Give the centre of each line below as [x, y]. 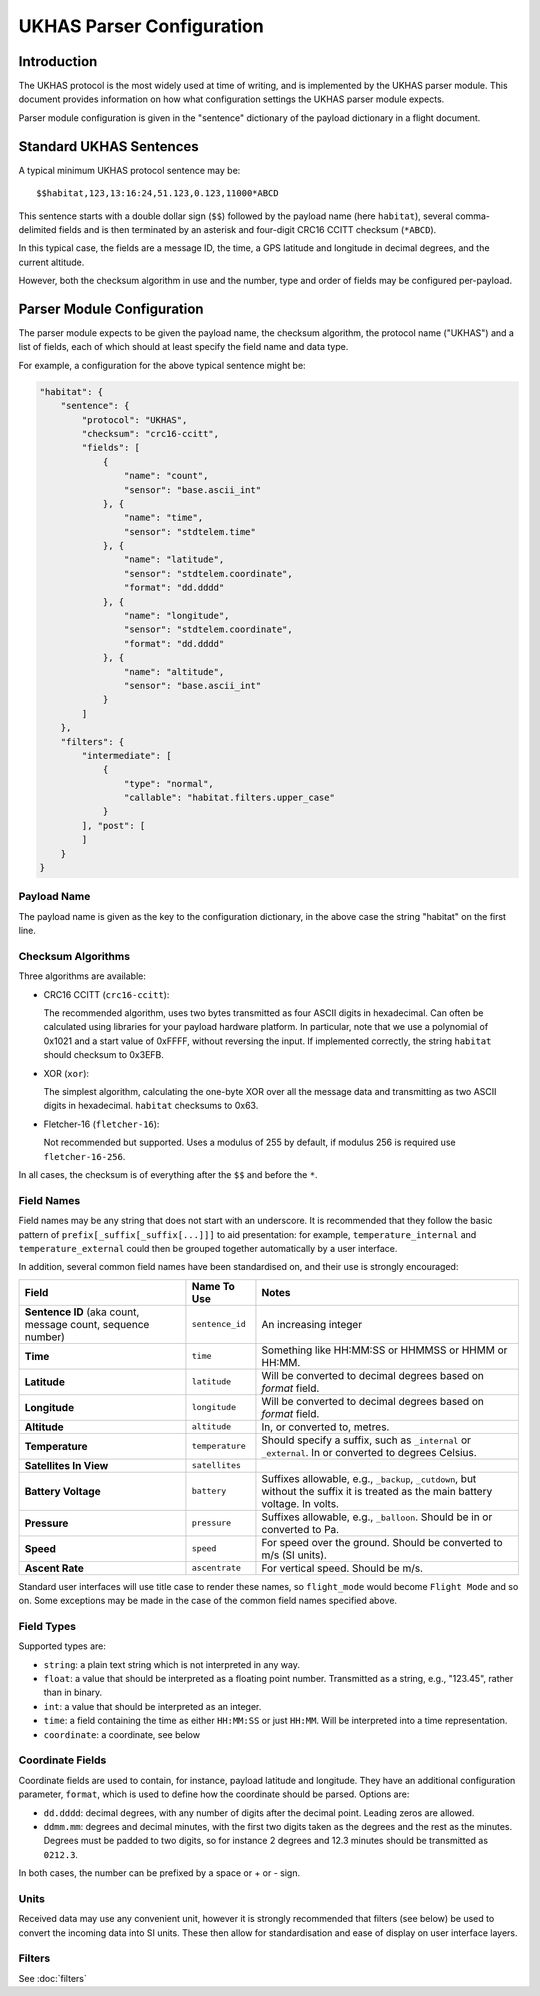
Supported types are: [62, 1646]
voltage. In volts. [300, 1503]
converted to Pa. [300, 1529]
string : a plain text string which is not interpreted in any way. [171, 1664]
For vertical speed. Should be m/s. [342, 1568]
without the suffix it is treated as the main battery [377, 1491]
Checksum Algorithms [74, 956]
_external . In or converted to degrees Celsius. [369, 1452]
